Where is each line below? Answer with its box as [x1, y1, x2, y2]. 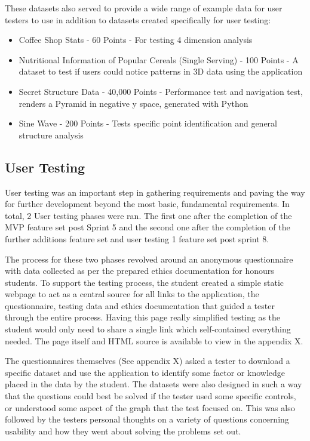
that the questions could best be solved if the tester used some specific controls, [5, 390, 296, 402]
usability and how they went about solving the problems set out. [5, 424, 241, 437]
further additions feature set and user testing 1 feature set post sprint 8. [5, 232, 269, 245]
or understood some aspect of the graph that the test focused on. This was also [5, 401, 295, 414]
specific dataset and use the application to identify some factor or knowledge [5, 366, 285, 378]
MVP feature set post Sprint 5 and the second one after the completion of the [5, 221, 290, 233]
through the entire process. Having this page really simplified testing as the [5, 311, 281, 323]
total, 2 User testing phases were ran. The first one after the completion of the [5, 209, 292, 221]
